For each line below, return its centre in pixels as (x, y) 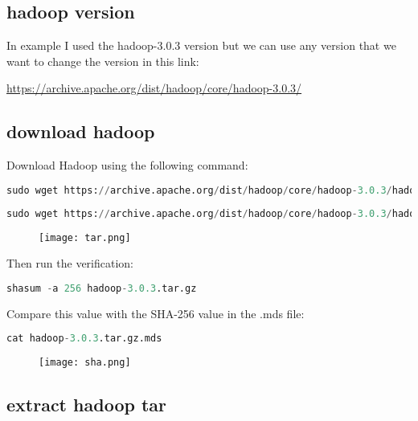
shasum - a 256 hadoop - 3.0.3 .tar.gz (102, 288)
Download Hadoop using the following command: (127, 165)
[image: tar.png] (85, 237)
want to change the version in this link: (103, 61)
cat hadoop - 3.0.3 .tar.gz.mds (84, 339)
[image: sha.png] (85, 363)
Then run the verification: (70, 263)
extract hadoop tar (86, 405)
